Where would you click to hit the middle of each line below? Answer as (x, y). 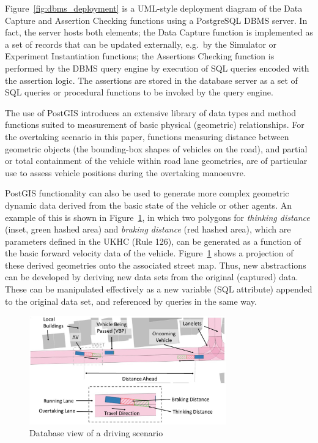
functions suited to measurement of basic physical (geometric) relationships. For (155, 125)
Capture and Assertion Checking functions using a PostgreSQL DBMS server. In (156, 20)
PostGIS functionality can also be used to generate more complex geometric (147, 193)
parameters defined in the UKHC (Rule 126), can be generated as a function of (153, 241)
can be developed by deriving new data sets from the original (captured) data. (152, 277)
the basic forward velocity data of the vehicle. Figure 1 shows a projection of (149, 253)
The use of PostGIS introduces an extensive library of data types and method (151, 112)
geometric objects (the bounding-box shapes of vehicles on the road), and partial (156, 148)
